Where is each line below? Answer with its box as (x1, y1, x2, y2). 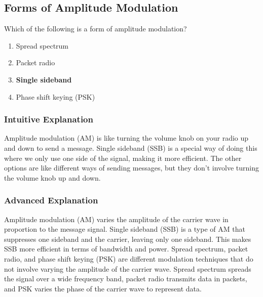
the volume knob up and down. (4, 172, 101, 183)
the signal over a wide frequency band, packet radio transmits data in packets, (4, 273, 247, 284)
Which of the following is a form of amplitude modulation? (4, 23, 187, 34)
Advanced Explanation (4, 194, 98, 206)
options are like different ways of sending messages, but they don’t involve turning (4, 162, 259, 173)
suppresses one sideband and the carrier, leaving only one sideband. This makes (4, 233, 251, 244)
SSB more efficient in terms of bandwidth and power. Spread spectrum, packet (4, 243, 248, 254)
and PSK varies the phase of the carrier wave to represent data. (4, 283, 202, 293)
